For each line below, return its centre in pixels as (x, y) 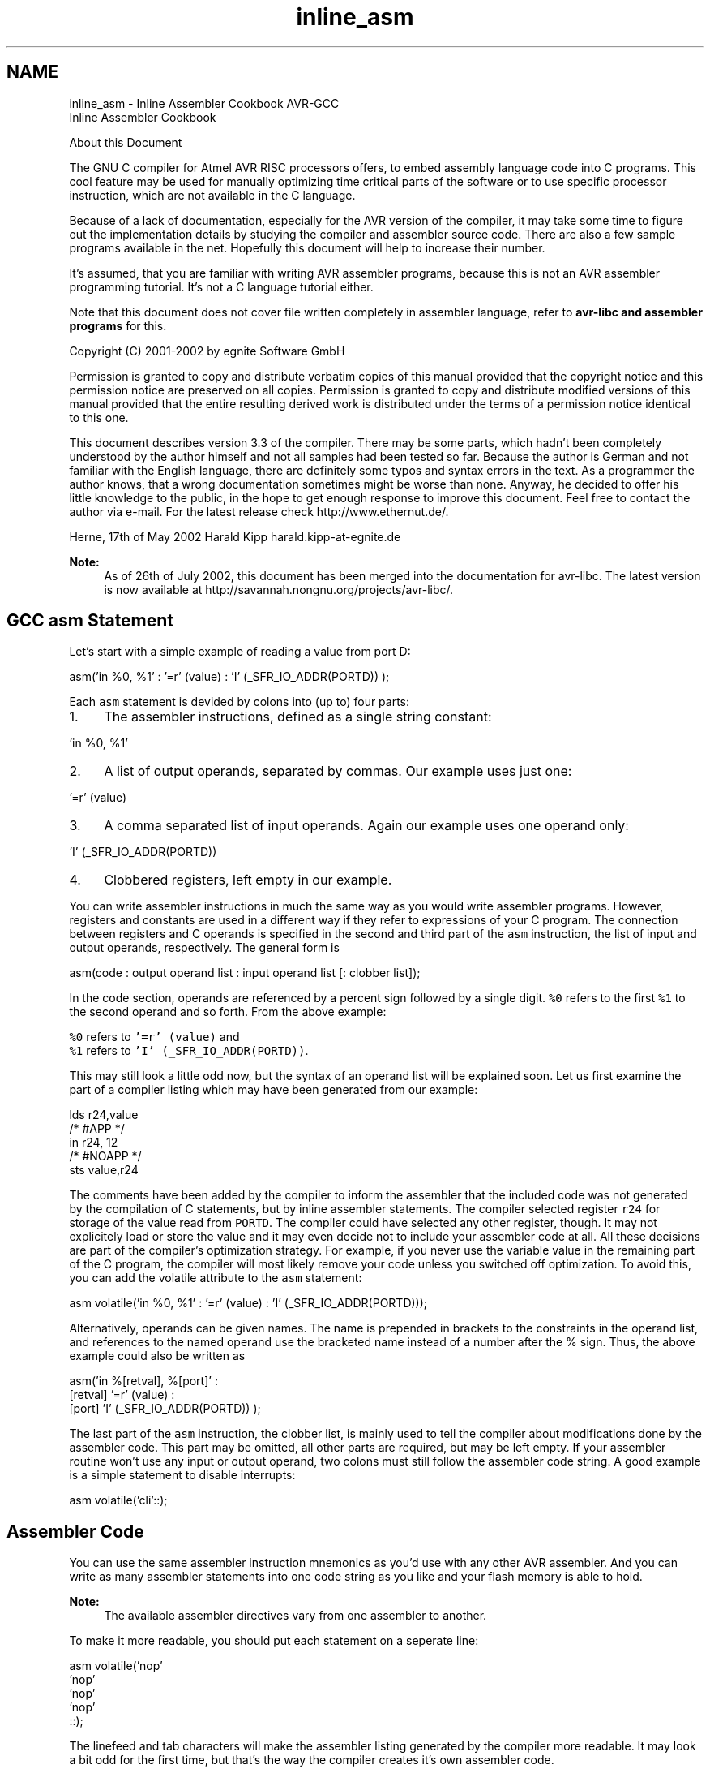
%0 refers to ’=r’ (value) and (154, 1037)
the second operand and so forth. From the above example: (228, 1012)
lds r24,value (104, 1115)
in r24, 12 (94, 1143)
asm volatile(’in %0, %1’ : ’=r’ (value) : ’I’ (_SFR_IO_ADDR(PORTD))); (248, 1303)
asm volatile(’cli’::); (118, 1500)
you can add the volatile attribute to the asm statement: (216, 1278)
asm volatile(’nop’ (116, 1666)
